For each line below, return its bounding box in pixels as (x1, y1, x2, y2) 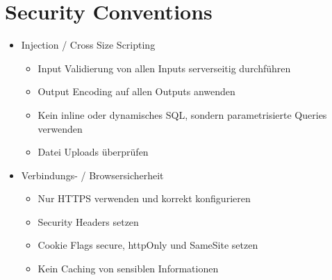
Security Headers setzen (38, 214, 139, 229)
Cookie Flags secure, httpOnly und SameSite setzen (38, 238, 258, 252)
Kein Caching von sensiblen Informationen (38, 261, 219, 276)
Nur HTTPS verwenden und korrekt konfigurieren (38, 191, 251, 206)
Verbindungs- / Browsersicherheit (21, 167, 164, 182)
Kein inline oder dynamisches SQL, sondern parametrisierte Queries (38, 107, 327, 122)
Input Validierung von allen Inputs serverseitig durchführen (38, 60, 291, 75)
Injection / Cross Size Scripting (21, 38, 156, 52)
